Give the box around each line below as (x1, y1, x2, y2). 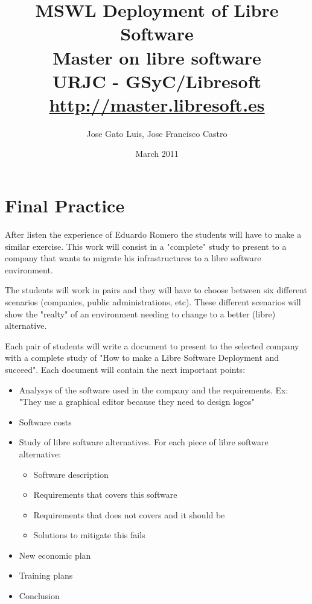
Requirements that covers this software (33, 488, 177, 501)
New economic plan (19, 548, 91, 561)
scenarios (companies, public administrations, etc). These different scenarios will (5, 295, 301, 308)
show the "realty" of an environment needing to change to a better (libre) (5, 307, 276, 320)
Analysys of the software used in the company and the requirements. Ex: (19, 383, 288, 396)
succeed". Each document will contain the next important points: (5, 363, 246, 375)
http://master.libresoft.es (49, 92, 265, 116)
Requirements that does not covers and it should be (33, 508, 225, 521)
